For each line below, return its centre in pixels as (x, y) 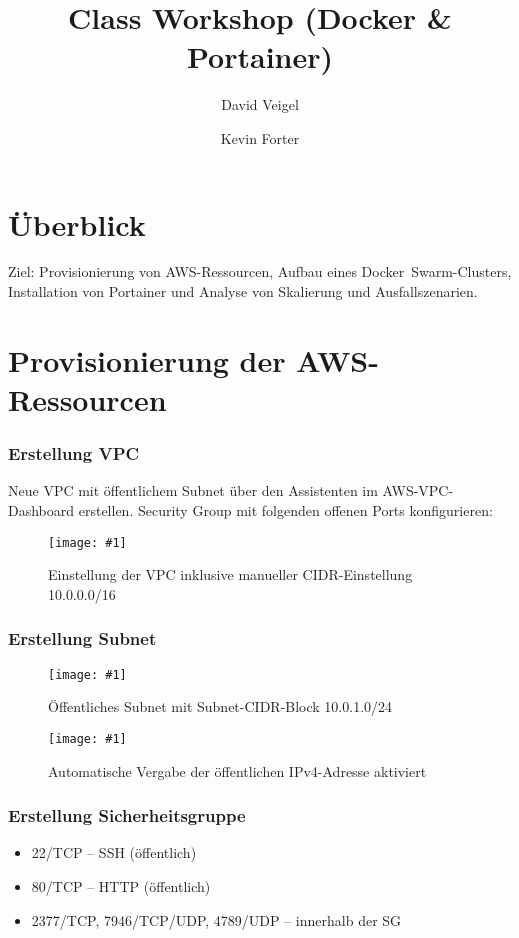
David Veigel (260, 104)
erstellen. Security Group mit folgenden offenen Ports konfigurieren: (285, 510)
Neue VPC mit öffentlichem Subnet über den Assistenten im (193, 490)
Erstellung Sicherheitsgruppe (127, 815)
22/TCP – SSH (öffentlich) (114, 852)
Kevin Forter (260, 137)
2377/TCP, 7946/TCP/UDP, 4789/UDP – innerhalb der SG (216, 919)
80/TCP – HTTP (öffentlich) (121, 885)
